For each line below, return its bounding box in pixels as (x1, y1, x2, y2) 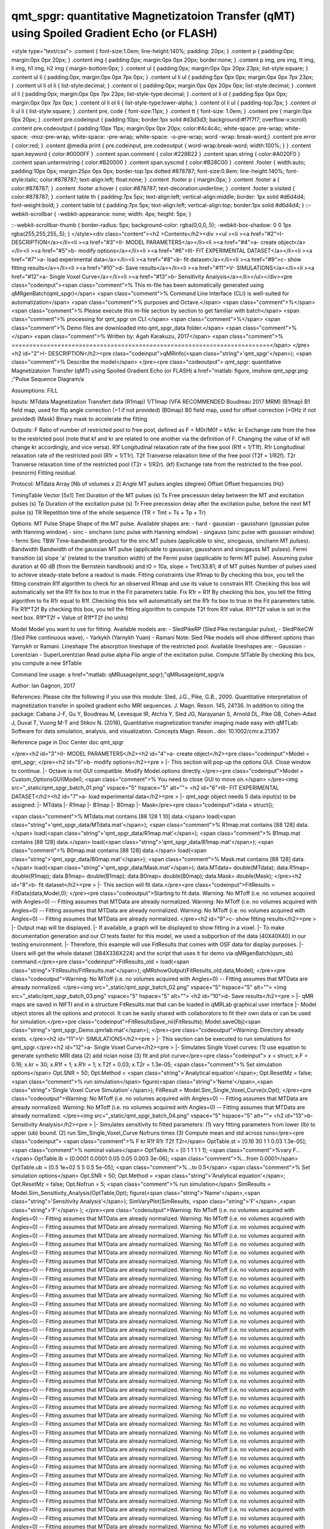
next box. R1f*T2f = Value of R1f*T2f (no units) (11, 614, 128, 621)
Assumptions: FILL (11, 387, 58, 394)
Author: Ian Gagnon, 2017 (11, 682, 76, 689)
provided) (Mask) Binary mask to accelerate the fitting (11, 415, 148, 422)
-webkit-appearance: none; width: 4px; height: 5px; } (57, 210, 192, 217)
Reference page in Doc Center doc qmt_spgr (11, 739, 124, 746)
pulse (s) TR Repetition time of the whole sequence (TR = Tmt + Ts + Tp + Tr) (11, 508, 206, 516)
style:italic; (11, 176, 39, 183)
